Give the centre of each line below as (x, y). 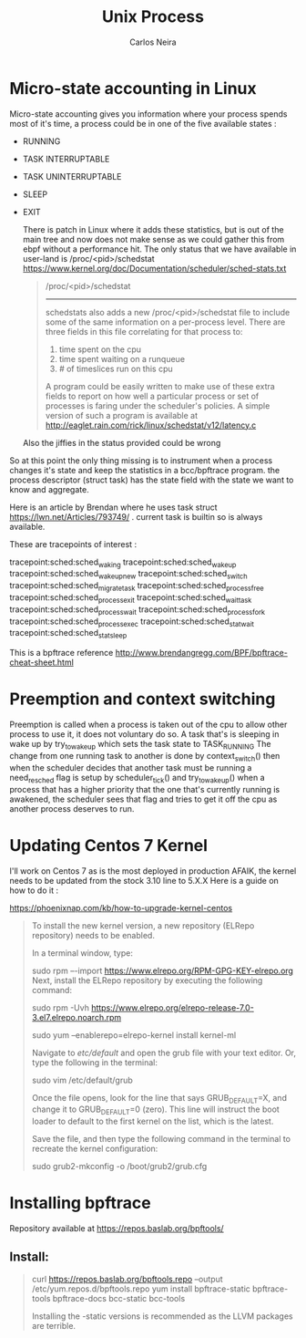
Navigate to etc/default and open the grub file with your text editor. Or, (164, 1053)
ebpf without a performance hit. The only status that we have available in (159, 249)
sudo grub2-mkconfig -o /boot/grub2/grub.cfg (119, 1167)
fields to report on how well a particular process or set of (152, 396)
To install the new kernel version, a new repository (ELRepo (143, 925)
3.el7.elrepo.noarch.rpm (76, 1017)
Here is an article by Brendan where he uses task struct (113, 507)
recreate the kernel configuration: (95, 1149)
